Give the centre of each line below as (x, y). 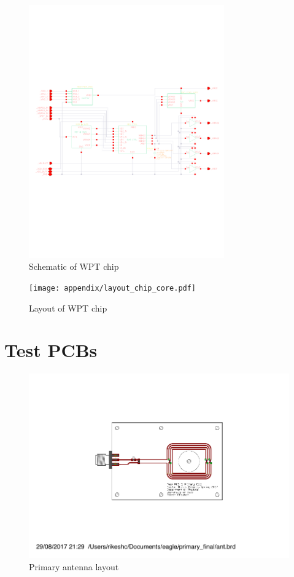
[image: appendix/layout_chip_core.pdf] (113, 288)
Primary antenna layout (74, 566)
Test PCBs (51, 350)
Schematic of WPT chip (74, 266)
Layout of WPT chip (68, 308)
